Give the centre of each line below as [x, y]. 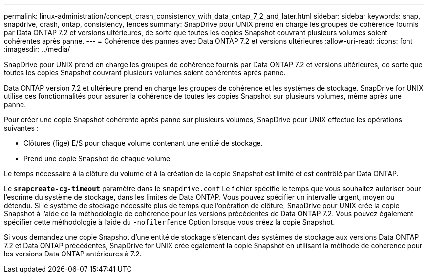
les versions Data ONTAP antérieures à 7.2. [73, 254]
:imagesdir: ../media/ [37, 49]
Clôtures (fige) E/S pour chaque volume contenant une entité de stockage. [143, 143]
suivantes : [21, 128]
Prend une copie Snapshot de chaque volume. [98, 158]
